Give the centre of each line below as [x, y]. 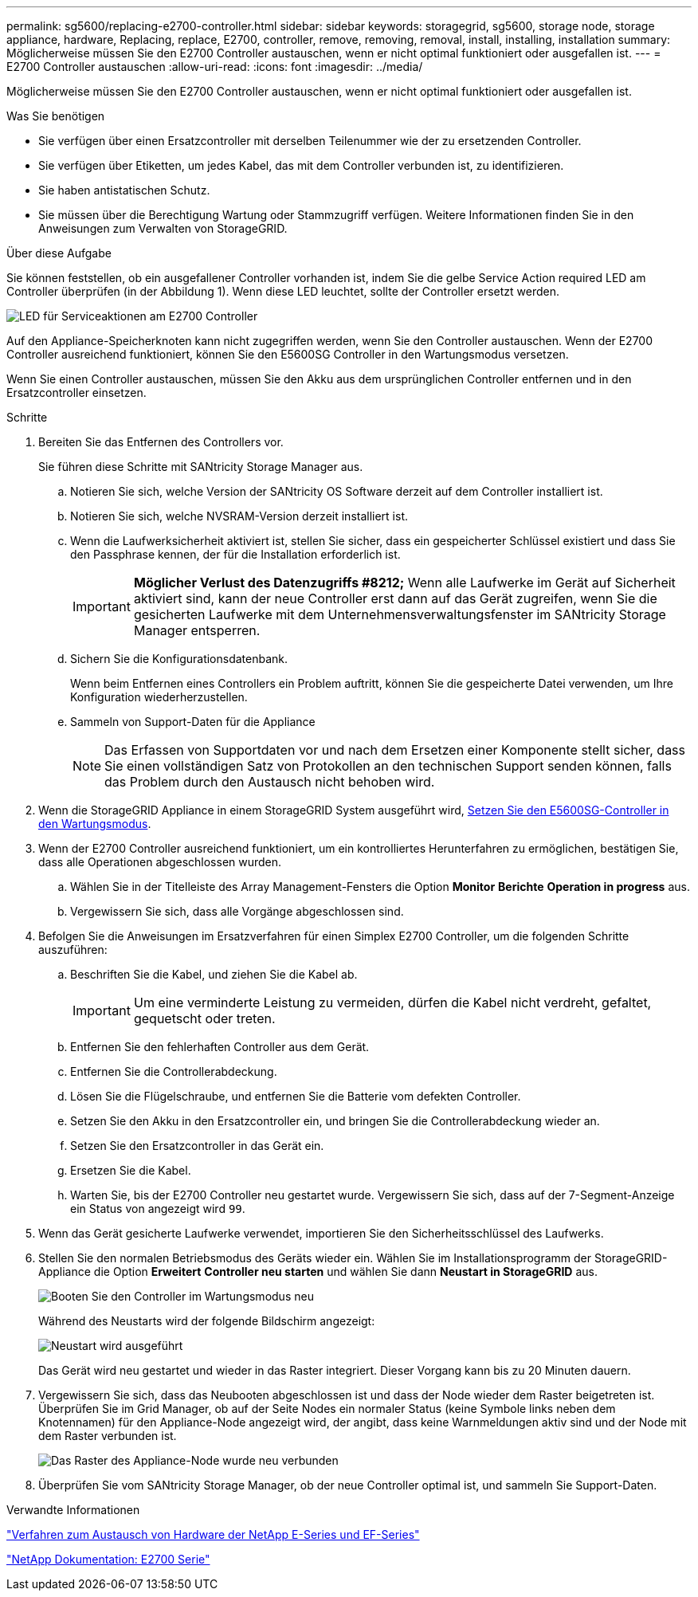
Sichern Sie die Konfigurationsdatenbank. [179, 659]
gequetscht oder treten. [204, 1018]
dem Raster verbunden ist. [108, 1436]
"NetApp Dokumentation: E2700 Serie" [108, 1559]
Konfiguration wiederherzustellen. [159, 697]
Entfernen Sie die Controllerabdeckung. [174, 1071]
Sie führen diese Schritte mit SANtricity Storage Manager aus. [201, 467]
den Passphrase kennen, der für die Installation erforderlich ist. [235, 554]
